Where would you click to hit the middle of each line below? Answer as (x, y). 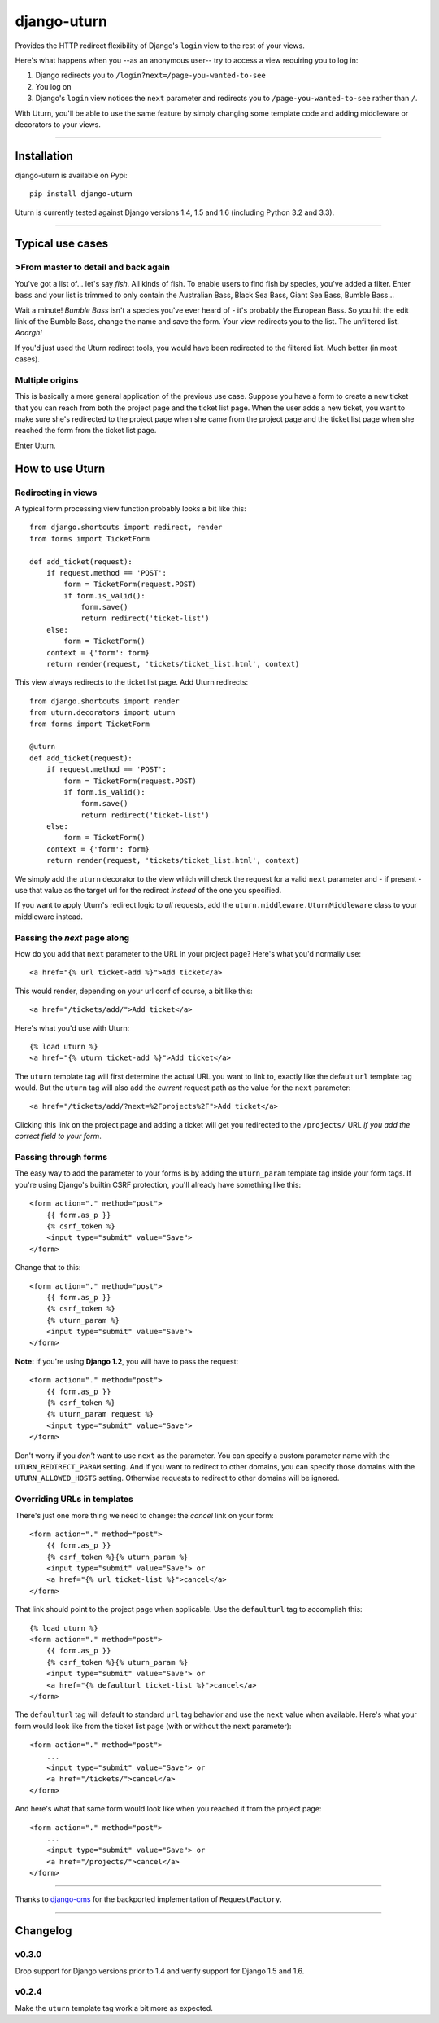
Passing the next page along (72, 938)
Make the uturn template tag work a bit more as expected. (114, 2008)
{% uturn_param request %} (100, 1414)
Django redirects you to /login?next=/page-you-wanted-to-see (150, 75)
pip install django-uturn (81, 194)
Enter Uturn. (35, 445)
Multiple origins (47, 380)
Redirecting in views (56, 493)
